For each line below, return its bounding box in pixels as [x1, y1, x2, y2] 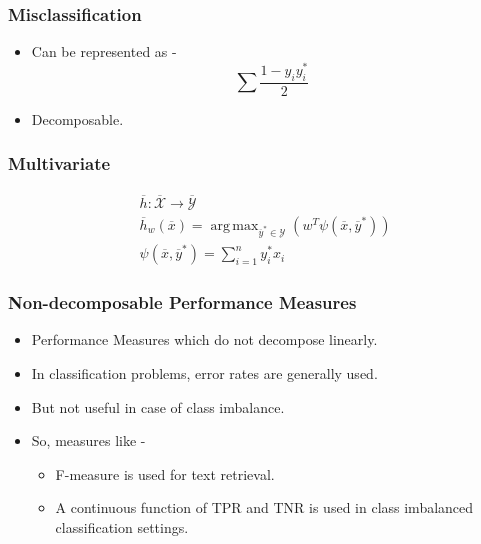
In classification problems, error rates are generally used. [31, 362, 378, 383]
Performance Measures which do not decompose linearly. [31, 329, 378, 350]
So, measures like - [31, 430, 146, 451]
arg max [210, 218, 259, 233]
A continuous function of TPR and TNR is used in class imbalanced [55, 497, 474, 518]
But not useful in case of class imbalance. [31, 396, 285, 417]
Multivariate [8, 151, 111, 176]
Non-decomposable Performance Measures [8, 290, 357, 315]
